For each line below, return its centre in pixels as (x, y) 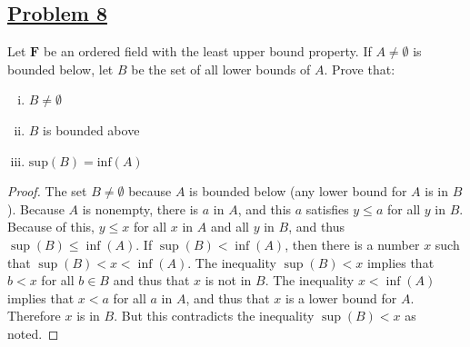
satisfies (327, 208)
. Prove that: (360, 69)
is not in (228, 280)
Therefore (34, 316)
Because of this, (51, 227)
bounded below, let (60, 69)
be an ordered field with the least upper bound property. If (207, 51)
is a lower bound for (341, 297)
